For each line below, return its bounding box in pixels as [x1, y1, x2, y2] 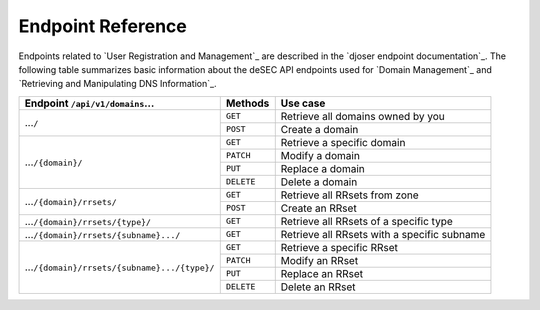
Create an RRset [280, 201, 357, 215]
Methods [225, 96, 270, 110]
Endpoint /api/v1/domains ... [24, 96, 155, 110]
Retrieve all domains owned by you [280, 109, 445, 123]
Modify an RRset [280, 253, 359, 267]
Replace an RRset [280, 266, 364, 280]
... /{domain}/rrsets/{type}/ [24, 214, 152, 228]
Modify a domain [280, 148, 360, 162]
